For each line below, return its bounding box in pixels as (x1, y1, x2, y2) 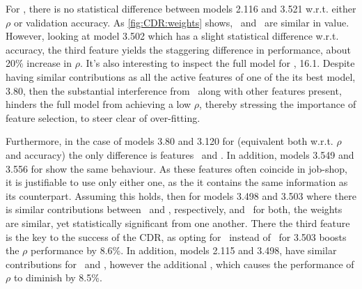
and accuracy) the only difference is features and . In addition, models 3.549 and (6, 147, 354, 162)
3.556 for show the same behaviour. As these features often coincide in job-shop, (6, 161, 347, 175)
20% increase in (6, 56, 72, 70)
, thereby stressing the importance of (199, 97, 356, 111)
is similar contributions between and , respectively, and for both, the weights (6, 202, 343, 217)
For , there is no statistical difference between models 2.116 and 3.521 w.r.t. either (6, 1, 356, 15)
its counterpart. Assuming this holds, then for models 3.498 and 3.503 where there (6, 188, 356, 203)
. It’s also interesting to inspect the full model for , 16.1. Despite (79, 56, 355, 70)
